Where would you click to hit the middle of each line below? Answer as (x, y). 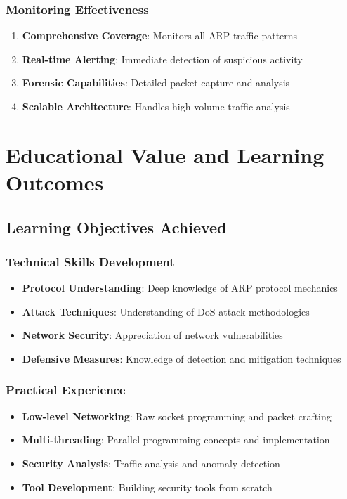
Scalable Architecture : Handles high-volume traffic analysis (156, 106)
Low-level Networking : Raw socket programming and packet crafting (177, 416)
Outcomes (55, 182)
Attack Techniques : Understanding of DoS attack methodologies (166, 311)
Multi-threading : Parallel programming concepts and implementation (176, 440)
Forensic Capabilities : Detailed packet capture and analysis (156, 83)
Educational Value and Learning (165, 154)
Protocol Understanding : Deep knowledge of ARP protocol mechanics (180, 288)
